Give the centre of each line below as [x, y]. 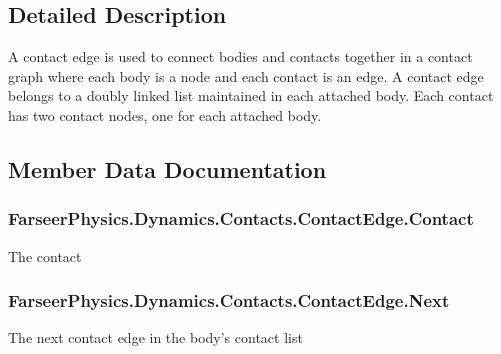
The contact [45, 255]
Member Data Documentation [167, 168]
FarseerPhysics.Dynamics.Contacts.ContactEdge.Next [229, 300]
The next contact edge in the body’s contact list [155, 337]
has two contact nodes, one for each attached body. [165, 114]
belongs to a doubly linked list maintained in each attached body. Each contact [251, 95]
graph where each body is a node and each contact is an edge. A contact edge [246, 75]
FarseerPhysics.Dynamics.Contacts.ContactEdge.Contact [241, 218]
